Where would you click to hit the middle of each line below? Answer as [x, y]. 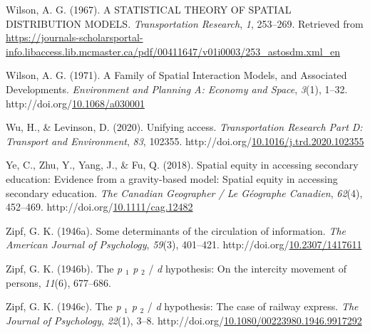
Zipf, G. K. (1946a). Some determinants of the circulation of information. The [176, 230]
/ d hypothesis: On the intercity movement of [248, 268]
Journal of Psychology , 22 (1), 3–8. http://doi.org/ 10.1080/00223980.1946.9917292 [184, 320]
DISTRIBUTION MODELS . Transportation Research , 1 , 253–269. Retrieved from [185, 23]
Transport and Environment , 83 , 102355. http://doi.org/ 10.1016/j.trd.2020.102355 [185, 141]
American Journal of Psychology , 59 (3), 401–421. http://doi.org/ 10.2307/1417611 [184, 244]
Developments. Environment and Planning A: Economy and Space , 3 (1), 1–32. [177, 89]
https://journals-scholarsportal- [74, 37]
